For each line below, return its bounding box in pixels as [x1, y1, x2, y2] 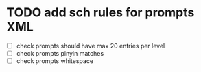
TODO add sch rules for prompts [6, 5, 195, 20]
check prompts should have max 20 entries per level [16, 41, 165, 50]
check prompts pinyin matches [16, 50, 104, 57]
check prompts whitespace [16, 57, 94, 65]
